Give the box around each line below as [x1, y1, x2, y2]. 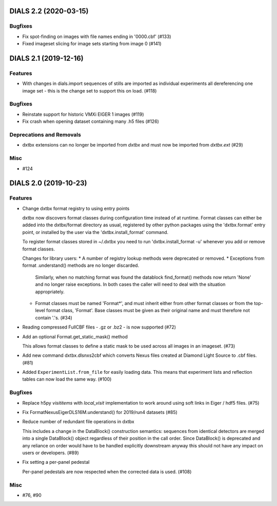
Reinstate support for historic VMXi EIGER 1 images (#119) [22, 111, 144, 117]
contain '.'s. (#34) [35, 314, 73, 321]
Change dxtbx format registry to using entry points [22, 205, 130, 211]
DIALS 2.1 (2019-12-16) [9, 54, 84, 63]
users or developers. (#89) [22, 449, 79, 456]
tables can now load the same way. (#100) [22, 376, 112, 383]
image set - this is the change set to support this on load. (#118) [22, 87, 157, 94]
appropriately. [35, 288, 65, 295]
